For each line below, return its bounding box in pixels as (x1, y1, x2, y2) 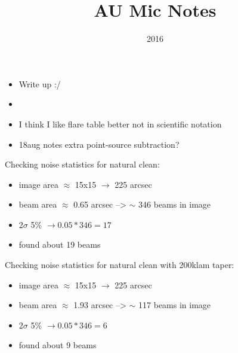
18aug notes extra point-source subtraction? (18, 138, 180, 150)
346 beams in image (138, 198, 211, 211)
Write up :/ (18, 77, 61, 90)
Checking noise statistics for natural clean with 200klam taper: (5, 258, 234, 271)
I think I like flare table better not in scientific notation (18, 117, 222, 130)
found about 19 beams (18, 238, 101, 251)
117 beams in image (138, 299, 211, 311)
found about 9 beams (18, 339, 97, 351)
